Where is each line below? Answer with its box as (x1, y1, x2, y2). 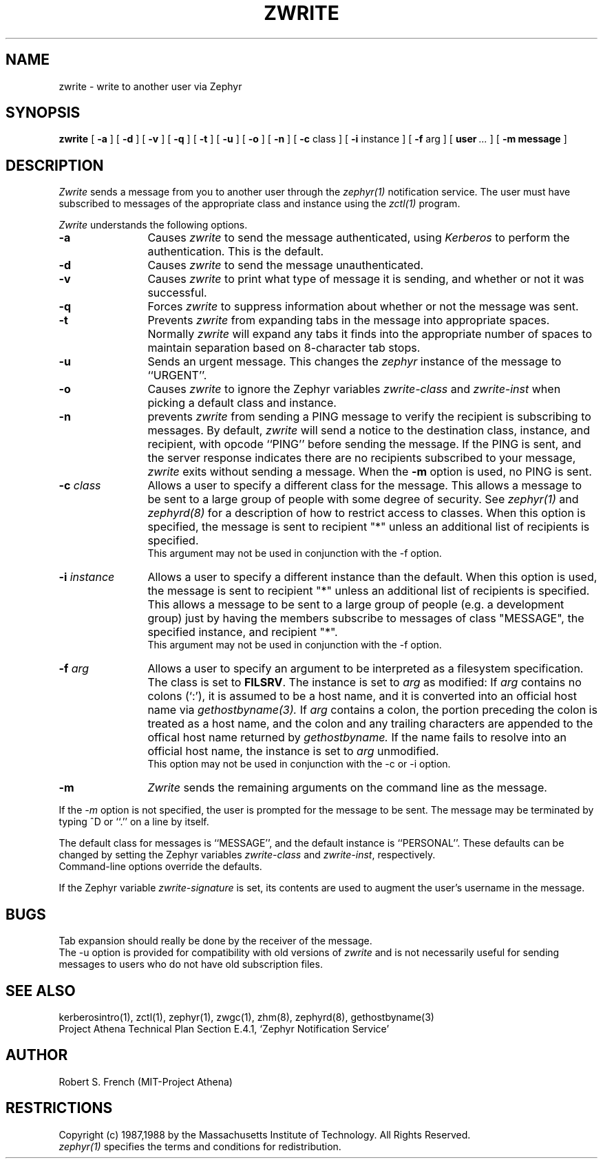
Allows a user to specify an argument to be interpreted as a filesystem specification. (147, 662, 584, 676)
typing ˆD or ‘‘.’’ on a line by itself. (59, 816, 209, 828)
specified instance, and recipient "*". (147, 625, 338, 639)
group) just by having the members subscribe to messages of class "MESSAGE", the (147, 611, 584, 626)
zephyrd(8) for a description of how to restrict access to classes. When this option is (147, 506, 586, 520)
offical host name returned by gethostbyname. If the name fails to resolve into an (147, 730, 567, 745)
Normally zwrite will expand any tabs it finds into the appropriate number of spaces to (147, 327, 593, 341)
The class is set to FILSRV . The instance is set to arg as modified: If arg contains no (147, 675, 582, 690)
